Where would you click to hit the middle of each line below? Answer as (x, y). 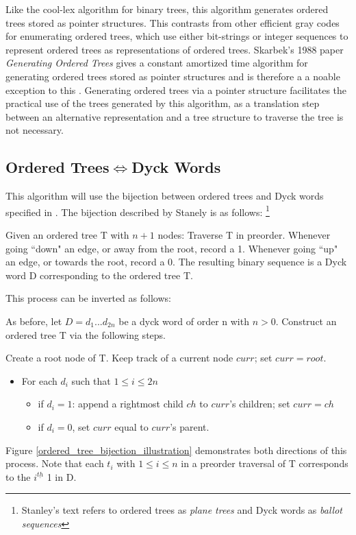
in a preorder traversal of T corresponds (265, 463)
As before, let (34, 321)
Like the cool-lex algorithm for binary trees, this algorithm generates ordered (167, 9)
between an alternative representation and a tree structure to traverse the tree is (175, 116)
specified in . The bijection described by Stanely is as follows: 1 (138, 211)
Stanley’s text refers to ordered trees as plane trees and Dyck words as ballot (182, 510)
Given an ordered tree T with (67, 234)
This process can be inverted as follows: (88, 298)
